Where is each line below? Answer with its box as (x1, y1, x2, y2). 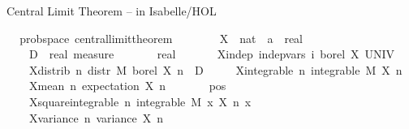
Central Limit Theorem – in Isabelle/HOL (6, 2, 217, 19)
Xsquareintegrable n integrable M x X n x (28, 92, 252, 110)
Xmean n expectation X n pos (28, 77, 226, 94)
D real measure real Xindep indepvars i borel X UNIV (28, 45, 395, 62)
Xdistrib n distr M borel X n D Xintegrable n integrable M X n (28, 61, 403, 78)
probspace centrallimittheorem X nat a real (19, 29, 304, 46)
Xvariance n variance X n (28, 109, 163, 126)
